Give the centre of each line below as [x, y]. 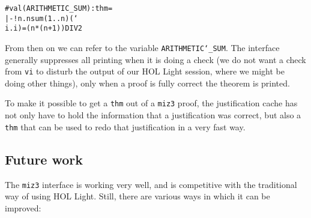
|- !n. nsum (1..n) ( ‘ [41, 18]
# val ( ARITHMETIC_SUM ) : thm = [59, 8]
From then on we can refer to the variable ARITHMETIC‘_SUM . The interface [142, 47]
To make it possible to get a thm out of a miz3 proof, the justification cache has [151, 103]
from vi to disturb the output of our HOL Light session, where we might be [145, 71]
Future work [44, 159]
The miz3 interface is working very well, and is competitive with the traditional [151, 184]
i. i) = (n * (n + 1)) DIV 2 [44, 29]
